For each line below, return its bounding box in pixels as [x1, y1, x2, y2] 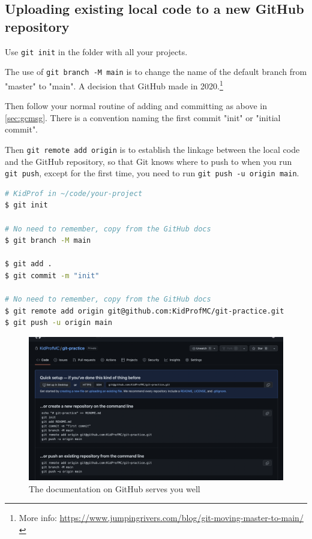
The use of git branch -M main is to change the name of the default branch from [5, 65, 307, 78]
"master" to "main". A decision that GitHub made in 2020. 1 [5, 77, 223, 92]
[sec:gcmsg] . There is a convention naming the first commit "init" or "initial [5, 111, 281, 124]
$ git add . [5, 260, 52, 269]
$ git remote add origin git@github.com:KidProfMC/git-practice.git [5, 306, 284, 315]
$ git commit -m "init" [5, 272, 100, 280]
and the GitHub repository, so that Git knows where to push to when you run [5, 155, 292, 167]
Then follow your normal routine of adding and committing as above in [5, 100, 267, 112]
